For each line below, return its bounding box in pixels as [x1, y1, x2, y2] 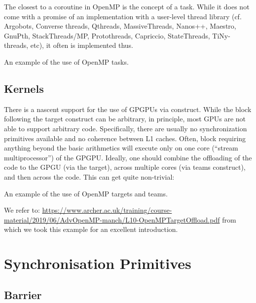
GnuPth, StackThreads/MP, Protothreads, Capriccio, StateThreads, [4, 30, 210, 40]
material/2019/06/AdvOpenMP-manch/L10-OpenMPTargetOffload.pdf [4, 214, 220, 225]
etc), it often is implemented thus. [30, 40, 133, 50]
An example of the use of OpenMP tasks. [4, 56, 129, 67]
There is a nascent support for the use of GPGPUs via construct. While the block [4, 104, 252, 114]
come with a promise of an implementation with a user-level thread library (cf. [4, 11, 242, 21]
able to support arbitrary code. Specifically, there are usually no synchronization [4, 123, 247, 133]
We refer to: [4, 205, 40, 215]
